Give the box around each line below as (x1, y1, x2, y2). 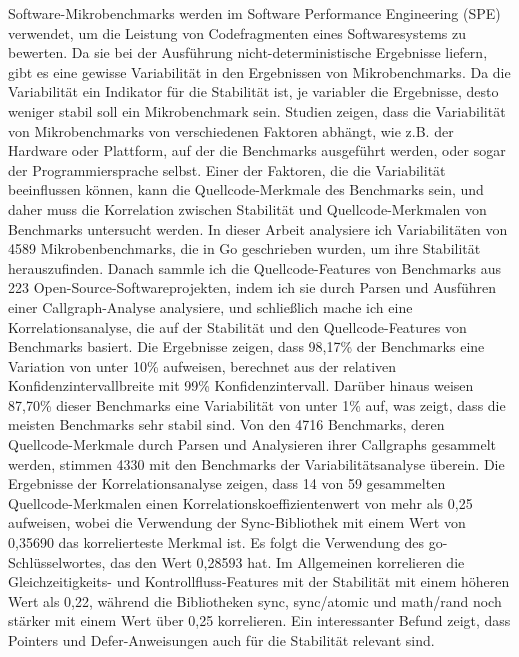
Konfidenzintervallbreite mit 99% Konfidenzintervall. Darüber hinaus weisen (8, 375, 474, 396)
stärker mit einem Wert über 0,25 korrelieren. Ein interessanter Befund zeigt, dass (8, 610, 511, 631)
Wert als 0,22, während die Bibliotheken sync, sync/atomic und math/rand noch (8, 590, 502, 611)
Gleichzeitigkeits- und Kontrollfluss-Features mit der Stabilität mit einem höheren (8, 571, 510, 592)
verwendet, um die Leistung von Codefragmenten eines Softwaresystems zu (8, 22, 466, 43)
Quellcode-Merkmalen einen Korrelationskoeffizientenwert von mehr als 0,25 (8, 492, 473, 513)
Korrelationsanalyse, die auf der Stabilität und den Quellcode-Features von (8, 316, 467, 337)
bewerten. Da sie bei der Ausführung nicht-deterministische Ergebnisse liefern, (8, 42, 488, 63)
